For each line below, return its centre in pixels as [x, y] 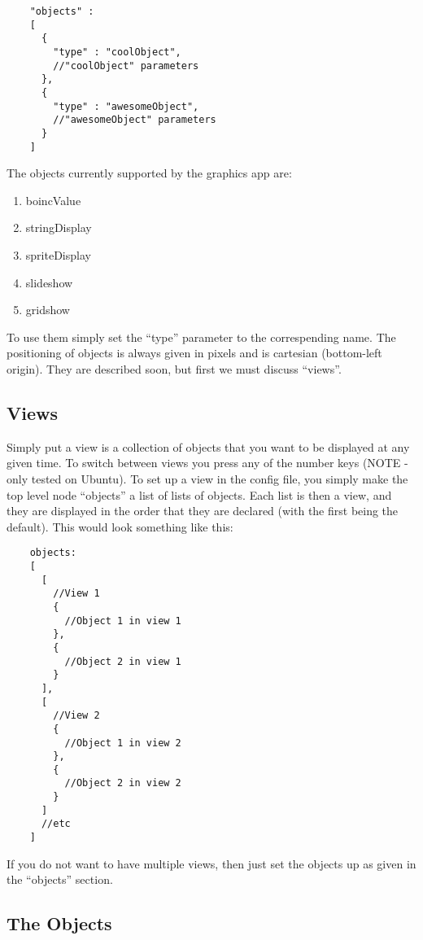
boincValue [53, 200]
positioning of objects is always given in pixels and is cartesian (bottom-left [194, 353]
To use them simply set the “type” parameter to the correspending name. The [201, 337]
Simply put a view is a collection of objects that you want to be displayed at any [208, 446]
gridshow [48, 310]
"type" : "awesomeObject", [126, 106]
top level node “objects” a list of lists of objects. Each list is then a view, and [199, 494]
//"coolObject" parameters [126, 66]
